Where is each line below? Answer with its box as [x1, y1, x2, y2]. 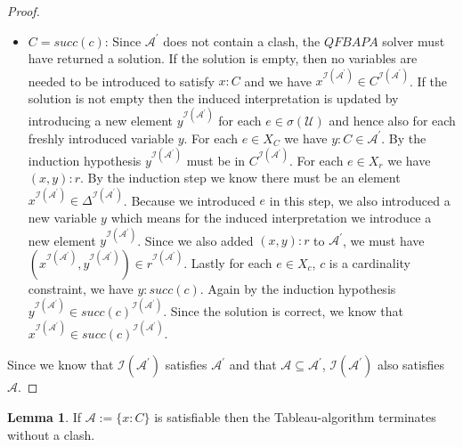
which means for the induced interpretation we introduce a [110, 207, 432, 226]
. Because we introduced [123, 191, 256, 209]
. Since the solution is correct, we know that [163, 301, 403, 320]
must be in [186, 150, 246, 169]
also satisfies [378, 355, 444, 374]
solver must [382, 31, 445, 50]
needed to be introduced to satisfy [28, 71, 215, 90]
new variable [28, 207, 97, 226]
